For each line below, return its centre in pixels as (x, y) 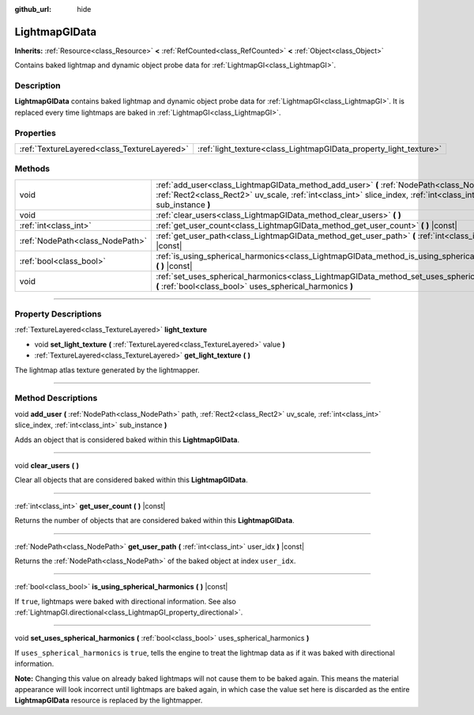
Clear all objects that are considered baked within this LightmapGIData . (131, 480)
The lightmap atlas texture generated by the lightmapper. (107, 370)
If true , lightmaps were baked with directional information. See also (125, 601)
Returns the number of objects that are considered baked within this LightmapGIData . (155, 520)
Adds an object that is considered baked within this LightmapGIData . (127, 440)
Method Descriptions (56, 398)
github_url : (33, 9)
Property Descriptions (58, 314)
